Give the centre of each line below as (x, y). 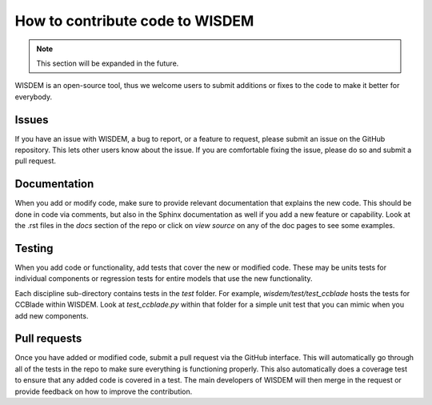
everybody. (33, 97)
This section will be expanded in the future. (108, 63)
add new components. (52, 315)
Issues (32, 120)
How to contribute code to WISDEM (134, 21)
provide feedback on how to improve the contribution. (104, 391)
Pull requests (48, 339)
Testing (34, 248)
